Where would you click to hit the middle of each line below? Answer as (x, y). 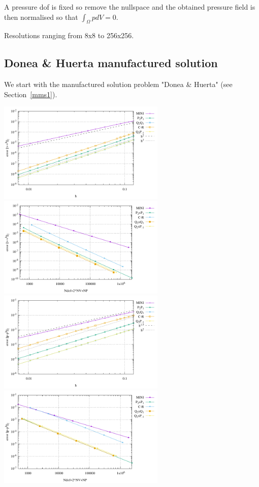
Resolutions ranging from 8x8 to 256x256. (69, 35)
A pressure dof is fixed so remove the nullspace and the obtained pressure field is (130, 7)
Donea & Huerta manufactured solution (111, 63)
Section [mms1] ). (31, 94)
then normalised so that (41, 17)
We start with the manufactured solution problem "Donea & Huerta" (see (118, 84)
